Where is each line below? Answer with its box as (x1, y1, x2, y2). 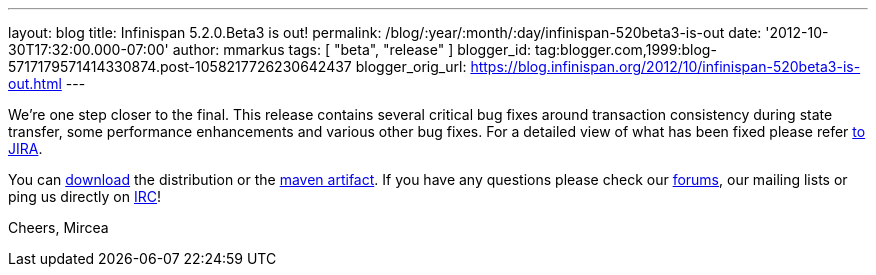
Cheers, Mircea (8, 219, 109, 236)
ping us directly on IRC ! (8, 188, 162, 205)
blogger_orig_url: (355, 58, 467, 75)
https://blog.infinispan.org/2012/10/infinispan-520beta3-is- (470, 58, 861, 75)
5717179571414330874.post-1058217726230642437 (8, 58, 352, 75)
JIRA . (8, 140, 43, 157)
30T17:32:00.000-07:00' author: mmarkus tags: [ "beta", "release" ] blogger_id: (8, 41, 532, 58)
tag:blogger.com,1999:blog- (534, 41, 717, 58)
